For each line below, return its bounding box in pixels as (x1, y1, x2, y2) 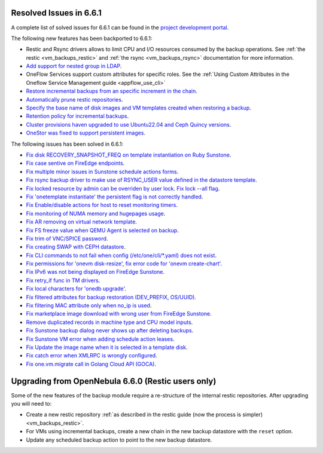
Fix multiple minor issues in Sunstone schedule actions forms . (26, 168, 179, 175)
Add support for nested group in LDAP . (26, 63, 122, 70)
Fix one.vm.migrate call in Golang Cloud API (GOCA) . (26, 360, 157, 368)
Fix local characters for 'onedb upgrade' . (26, 285, 127, 292)
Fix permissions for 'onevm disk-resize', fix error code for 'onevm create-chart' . (26, 260, 223, 267)
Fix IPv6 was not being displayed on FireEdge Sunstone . (26, 268, 164, 276)
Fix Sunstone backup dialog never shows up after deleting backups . (26, 327, 194, 334)
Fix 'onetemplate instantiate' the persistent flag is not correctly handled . (26, 193, 203, 200)
